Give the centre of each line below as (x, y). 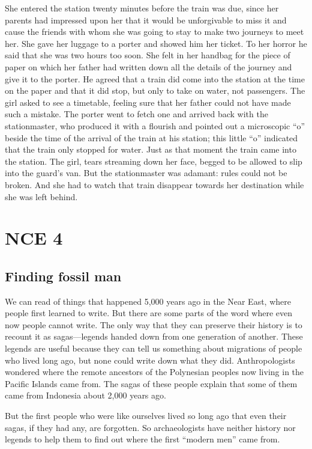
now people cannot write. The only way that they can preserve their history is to (154, 324)
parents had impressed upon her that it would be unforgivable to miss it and (146, 20)
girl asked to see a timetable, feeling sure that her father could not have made (148, 102)
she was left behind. (41, 196)
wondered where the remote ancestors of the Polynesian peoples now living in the (154, 372)
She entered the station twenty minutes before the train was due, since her (142, 8)
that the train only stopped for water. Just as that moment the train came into (151, 149)
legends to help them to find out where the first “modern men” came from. (142, 439)
